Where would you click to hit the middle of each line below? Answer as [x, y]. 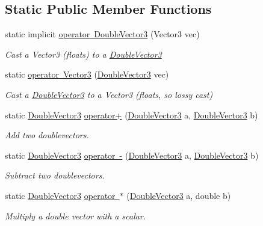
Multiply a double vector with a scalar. [76, 215]
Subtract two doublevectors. [55, 175]
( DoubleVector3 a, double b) [179, 195]
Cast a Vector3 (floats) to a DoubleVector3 [83, 54]
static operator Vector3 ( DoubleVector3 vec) [87, 74]
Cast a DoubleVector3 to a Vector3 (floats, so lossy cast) [109, 94]
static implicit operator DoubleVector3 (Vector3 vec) [102, 34]
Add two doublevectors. [47, 135]
